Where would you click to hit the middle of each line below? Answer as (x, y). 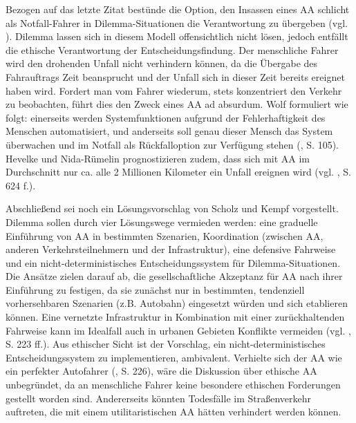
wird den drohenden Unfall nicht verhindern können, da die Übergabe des (162, 63)
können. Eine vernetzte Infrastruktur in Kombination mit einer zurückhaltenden (175, 317)
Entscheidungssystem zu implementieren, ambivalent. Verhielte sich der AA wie (174, 357)
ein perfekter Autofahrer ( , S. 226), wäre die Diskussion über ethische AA (161, 371)
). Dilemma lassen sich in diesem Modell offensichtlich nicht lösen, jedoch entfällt (177, 36)
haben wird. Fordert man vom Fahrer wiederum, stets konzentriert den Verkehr (174, 90)
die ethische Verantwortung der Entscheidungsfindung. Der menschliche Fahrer (172, 49)
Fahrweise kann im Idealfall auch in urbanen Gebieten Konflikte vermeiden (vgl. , (178, 330)
